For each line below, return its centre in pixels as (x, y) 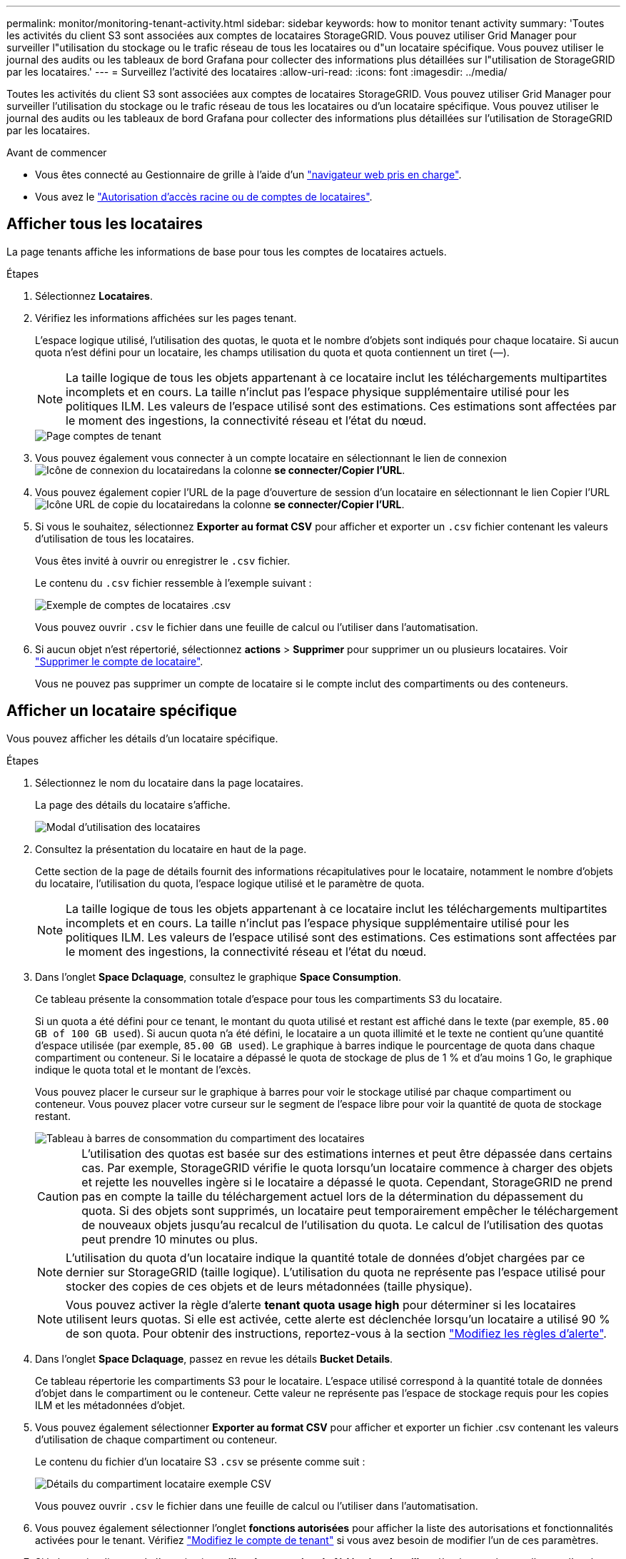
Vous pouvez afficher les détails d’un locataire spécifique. (142, 738)
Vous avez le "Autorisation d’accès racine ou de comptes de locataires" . (204, 197)
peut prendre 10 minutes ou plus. (170, 1239)
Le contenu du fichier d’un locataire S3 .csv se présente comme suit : (200, 1461)
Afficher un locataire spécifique (122, 711)
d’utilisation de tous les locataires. (115, 538)
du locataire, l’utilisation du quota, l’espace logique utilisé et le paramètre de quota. (230, 883)
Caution (58, 1196)
